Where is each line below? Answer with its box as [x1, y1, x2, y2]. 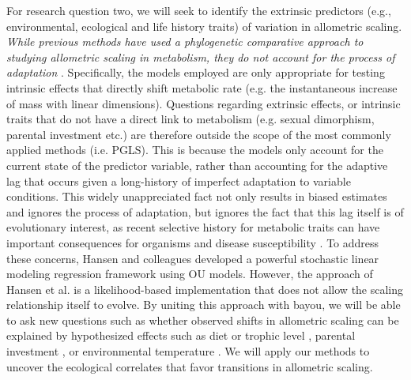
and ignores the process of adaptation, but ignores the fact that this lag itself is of [6, 203, 404, 220]
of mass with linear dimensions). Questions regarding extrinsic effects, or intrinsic [6, 95, 401, 111]
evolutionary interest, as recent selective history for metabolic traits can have [6, 219, 380, 235]
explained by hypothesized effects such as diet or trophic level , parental [6, 327, 356, 344]
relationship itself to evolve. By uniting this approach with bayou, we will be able [6, 296, 401, 313]
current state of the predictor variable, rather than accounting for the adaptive [6, 156, 388, 173]
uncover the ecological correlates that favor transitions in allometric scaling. [6, 358, 373, 374]
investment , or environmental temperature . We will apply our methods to [6, 343, 370, 359]
